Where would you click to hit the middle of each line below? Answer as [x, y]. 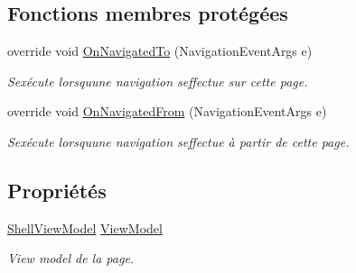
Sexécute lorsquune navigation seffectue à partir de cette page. [178, 141]
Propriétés [57, 190]
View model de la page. [71, 258]
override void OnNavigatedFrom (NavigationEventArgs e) [167, 111]
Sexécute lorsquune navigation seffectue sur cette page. [158, 81]
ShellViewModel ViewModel [85, 227]
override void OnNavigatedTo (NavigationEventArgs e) [160, 51]
